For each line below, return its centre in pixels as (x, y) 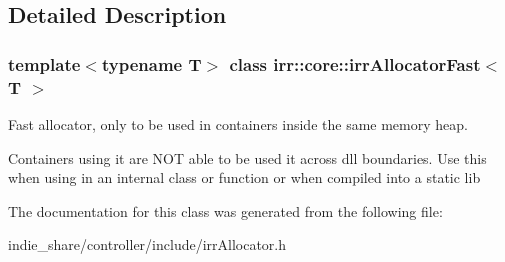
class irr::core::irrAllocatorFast (355, 63)
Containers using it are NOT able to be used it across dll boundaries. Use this (247, 157)
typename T (151, 63)
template (44, 63)
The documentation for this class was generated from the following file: (225, 210)
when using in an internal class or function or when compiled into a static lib (244, 177)
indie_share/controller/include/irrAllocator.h (147, 244)
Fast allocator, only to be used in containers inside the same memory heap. (238, 123)
